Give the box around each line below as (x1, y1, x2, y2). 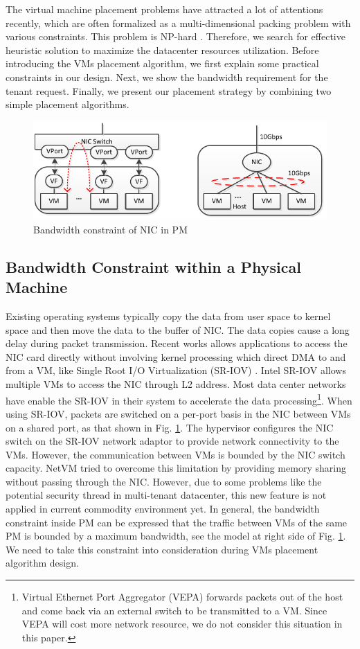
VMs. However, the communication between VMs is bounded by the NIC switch (6, 447, 345, 461)
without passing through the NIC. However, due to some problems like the (6, 474, 322, 488)
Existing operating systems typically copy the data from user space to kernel (6, 309, 331, 323)
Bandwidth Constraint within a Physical (6, 256, 301, 277)
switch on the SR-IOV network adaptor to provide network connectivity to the (6, 434, 339, 448)
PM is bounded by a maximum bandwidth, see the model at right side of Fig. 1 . (6, 528, 346, 543)
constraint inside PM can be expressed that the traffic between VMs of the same (6, 515, 348, 529)
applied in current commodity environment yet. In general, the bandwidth (6, 501, 320, 516)
